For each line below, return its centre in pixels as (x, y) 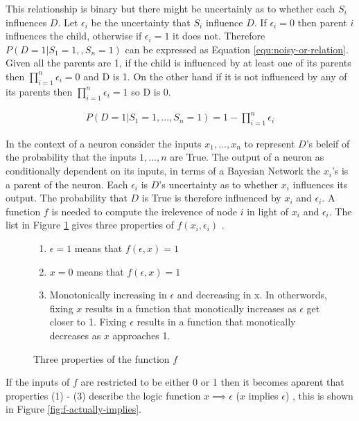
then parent (322, 22)
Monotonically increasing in (108, 295)
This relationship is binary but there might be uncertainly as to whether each (170, 8)
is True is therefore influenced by (211, 198)
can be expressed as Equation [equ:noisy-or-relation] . (237, 49)
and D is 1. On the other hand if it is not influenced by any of (215, 76)
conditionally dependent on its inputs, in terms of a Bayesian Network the (163, 171)
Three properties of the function (102, 358)
